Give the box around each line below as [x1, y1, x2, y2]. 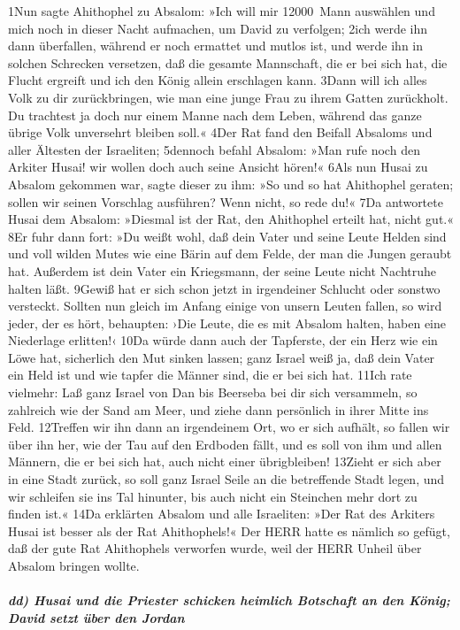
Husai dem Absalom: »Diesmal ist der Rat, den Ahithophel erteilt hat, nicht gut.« [8, 210, 455, 228]
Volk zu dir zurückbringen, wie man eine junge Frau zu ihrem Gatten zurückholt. [8, 88, 448, 106]
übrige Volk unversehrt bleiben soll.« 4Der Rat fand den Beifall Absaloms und [8, 123, 433, 142]
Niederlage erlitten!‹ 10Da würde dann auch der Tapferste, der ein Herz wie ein [8, 331, 438, 350]
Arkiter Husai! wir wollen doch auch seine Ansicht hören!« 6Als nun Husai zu [8, 157, 428, 176]
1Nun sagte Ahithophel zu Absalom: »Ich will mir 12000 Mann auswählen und [8, 2, 435, 19]
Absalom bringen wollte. [8, 557, 140, 574]
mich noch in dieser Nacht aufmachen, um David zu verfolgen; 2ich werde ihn [8, 19, 428, 37]
